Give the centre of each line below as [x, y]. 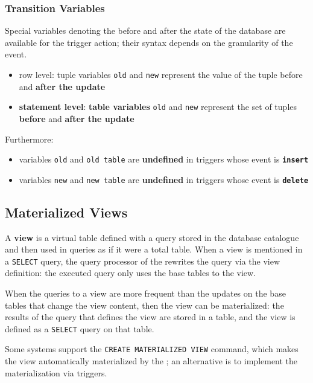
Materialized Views [66, 212]
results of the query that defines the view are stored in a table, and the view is [150, 317]
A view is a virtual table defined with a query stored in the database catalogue [152, 237]
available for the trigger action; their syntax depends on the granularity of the [149, 42]
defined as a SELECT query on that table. [80, 328]
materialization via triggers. [56, 372]
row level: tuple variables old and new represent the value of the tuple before [161, 74]
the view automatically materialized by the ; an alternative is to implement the [151, 361]
